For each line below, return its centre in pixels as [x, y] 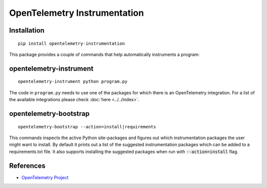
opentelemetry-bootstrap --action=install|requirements [87, 127]
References [27, 166]
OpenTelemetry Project [45, 177]
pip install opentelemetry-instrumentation [71, 43]
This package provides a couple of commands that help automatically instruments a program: [104, 54]
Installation [27, 30]
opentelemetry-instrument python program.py [73, 82]
